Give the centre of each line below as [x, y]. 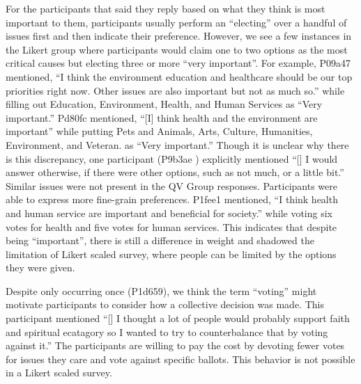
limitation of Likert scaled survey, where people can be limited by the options [171, 254]
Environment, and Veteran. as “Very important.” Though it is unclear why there [177, 144]
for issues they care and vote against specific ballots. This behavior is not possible [180, 359]
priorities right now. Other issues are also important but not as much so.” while [175, 90]
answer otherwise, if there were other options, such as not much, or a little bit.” [175, 172]
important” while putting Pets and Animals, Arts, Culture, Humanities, [159, 131]
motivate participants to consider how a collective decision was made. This [165, 304]
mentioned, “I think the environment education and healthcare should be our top [179, 76]
